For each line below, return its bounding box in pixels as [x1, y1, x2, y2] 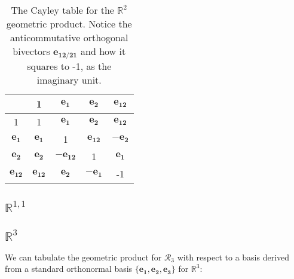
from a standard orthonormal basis [5, 262, 133, 275]
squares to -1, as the [27, 59, 112, 73]
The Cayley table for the [11, 3, 114, 17]
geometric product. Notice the [6, 17, 132, 30]
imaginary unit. [36, 72, 102, 87]
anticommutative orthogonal [10, 30, 128, 44]
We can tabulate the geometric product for [5, 250, 162, 263]
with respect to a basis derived [177, 250, 290, 263]
